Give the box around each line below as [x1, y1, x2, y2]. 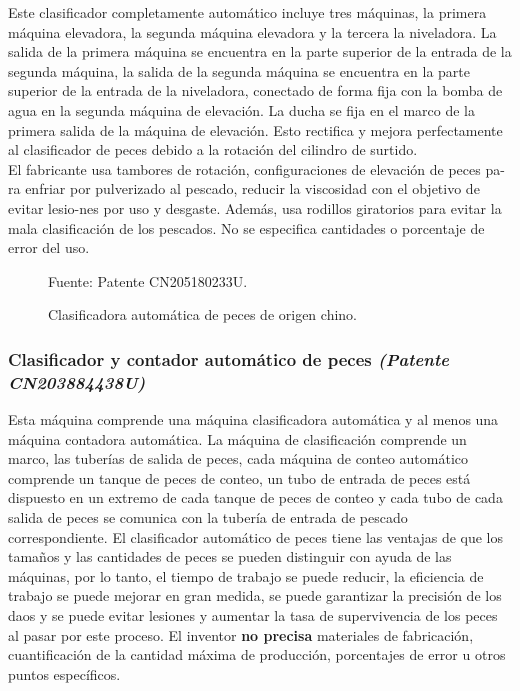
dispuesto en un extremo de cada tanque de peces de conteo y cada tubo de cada [8, 487, 503, 508]
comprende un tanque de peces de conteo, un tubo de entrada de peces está [8, 467, 471, 488]
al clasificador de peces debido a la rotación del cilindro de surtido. [8, 139, 418, 160]
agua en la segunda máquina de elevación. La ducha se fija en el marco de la [8, 99, 476, 120]
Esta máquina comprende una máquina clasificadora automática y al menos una [8, 409, 499, 430]
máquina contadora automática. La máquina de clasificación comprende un [8, 428, 467, 449]
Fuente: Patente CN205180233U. [48, 270, 248, 291]
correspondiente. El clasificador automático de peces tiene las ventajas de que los [8, 526, 504, 547]
